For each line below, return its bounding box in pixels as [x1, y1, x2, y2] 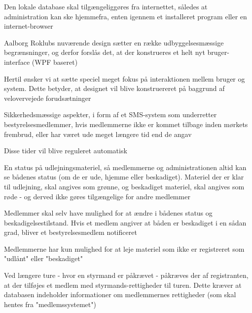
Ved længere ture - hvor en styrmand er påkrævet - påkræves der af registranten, [4, 270, 249, 280]
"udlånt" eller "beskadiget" [4, 253, 83, 264]
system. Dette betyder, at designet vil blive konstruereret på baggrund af [4, 83, 225, 93]
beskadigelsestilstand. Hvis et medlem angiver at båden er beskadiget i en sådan [4, 217, 247, 227]
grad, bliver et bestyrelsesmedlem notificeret [4, 227, 137, 237]
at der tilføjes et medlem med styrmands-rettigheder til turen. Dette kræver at [4, 279, 242, 290]
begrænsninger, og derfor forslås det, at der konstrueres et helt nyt [4, 47, 205, 57]
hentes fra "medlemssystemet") [4, 299, 96, 309]
